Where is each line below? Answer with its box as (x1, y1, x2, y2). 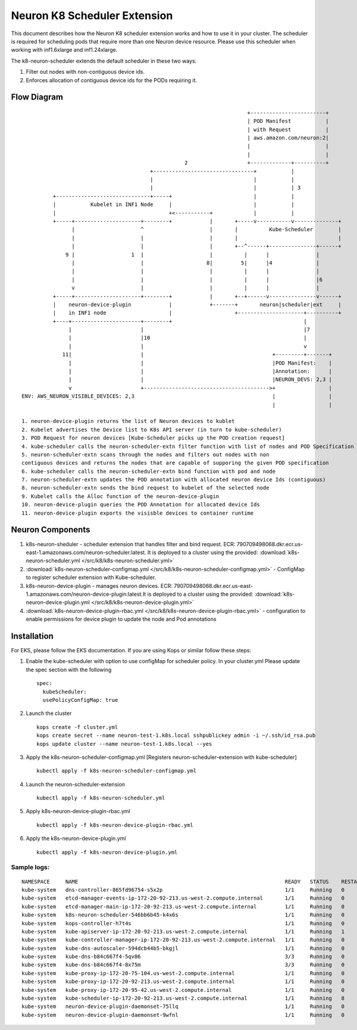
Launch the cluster (26, 710, 72, 717)
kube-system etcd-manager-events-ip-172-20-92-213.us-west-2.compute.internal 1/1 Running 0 (21, 895, 345, 902)
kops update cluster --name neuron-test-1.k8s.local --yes (36, 740, 212, 747)
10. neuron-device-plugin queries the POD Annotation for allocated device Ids (21, 501, 260, 508)
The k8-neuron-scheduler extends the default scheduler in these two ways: (11, 57, 197, 64)
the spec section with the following (26, 666, 112, 673)
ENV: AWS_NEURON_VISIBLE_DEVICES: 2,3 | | (21, 393, 333, 400)
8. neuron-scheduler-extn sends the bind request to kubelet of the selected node (21, 484, 270, 491)
